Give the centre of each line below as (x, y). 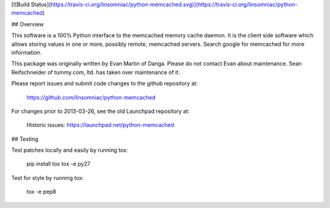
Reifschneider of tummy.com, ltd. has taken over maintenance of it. (96, 72)
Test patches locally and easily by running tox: (70, 150)
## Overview (28, 24)
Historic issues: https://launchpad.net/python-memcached (100, 125)
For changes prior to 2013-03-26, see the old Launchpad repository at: (101, 111)
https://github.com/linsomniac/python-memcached (91, 97)
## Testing (25, 139)
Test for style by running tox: (47, 178)
